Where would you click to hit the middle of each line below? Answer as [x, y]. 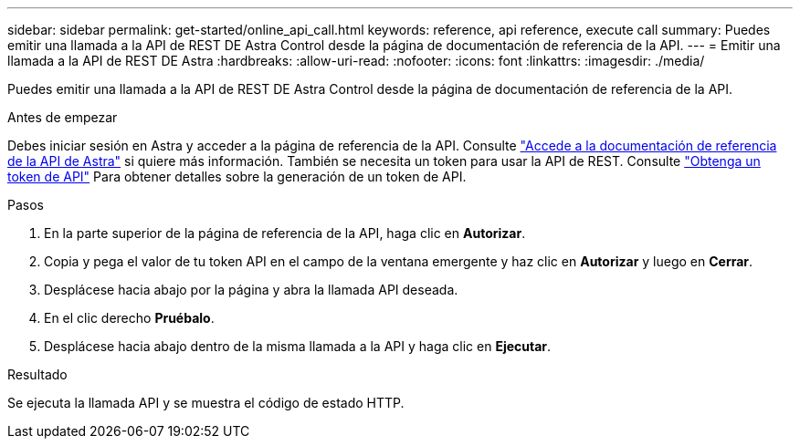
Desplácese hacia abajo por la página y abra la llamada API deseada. [251, 290]
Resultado [37, 374]
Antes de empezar [63, 117]
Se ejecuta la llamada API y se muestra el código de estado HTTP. [206, 403]
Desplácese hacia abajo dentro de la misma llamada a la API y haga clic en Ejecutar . [298, 346]
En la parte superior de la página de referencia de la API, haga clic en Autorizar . [285, 233]
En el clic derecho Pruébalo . [129, 318]
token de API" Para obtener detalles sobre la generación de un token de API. [237, 176]
